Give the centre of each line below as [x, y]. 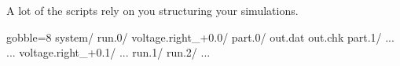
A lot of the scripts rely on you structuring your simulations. [152, 10]
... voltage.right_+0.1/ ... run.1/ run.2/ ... [108, 52]
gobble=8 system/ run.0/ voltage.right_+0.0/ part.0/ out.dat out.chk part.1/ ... [200, 37]
